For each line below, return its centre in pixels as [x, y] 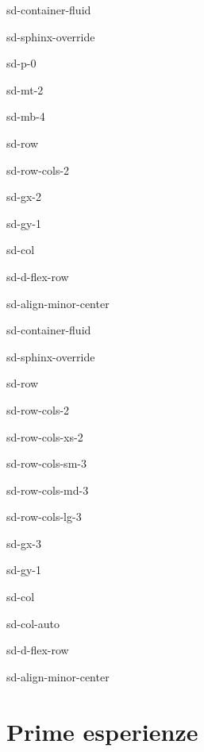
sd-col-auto [33, 623]
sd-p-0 [21, 63]
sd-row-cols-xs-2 [45, 436]
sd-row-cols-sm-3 [46, 463]
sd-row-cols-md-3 [48, 490]
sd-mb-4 [26, 116]
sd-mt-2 [25, 89]
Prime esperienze [102, 731]
